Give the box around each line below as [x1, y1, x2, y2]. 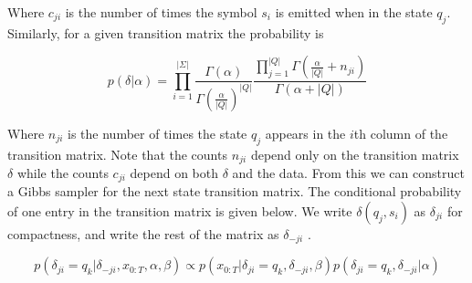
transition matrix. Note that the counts [7, 144, 227, 163]
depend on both [130, 162, 218, 182]
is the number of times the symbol [65, 3, 257, 21]
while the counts [16, 162, 109, 182]
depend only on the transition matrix [250, 144, 459, 163]
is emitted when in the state [275, 3, 433, 21]
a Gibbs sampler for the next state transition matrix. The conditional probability [7, 182, 462, 201]
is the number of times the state [68, 123, 247, 142]
